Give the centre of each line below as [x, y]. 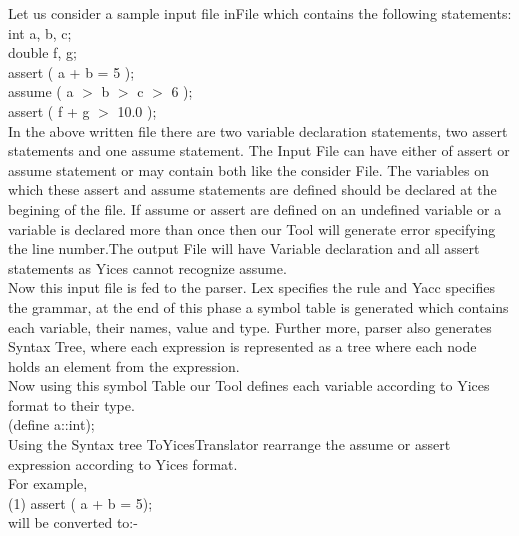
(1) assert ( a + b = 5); [80, 502]
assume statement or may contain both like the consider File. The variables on [248, 169]
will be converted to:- [73, 522]
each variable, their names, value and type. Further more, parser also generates [250, 326]
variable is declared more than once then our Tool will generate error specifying [252, 228]
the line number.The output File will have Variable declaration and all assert [244, 248]
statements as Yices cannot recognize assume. [147, 267]
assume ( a [41, 91]
